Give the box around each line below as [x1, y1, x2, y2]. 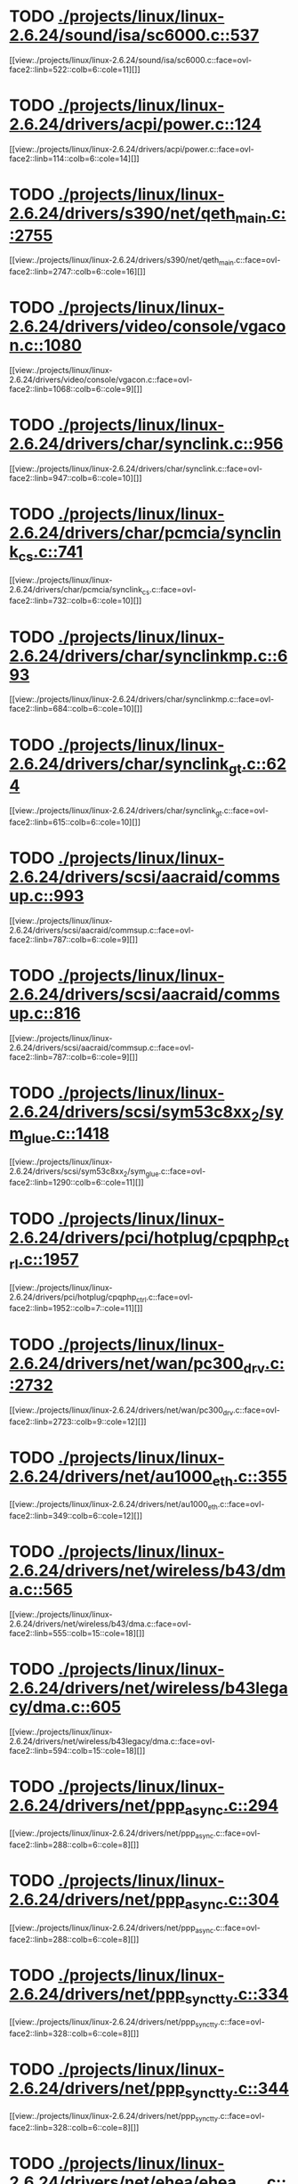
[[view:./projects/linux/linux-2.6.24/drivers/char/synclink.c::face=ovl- [9, 463, 263, 474]
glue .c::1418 [23, 1124, 109, 1146]
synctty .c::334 [184, 1984, 289, 2008]
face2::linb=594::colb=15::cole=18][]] [9, 1745, 146, 1756]
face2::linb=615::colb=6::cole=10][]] [9, 817, 141, 827]
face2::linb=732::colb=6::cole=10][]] [9, 595, 142, 607]
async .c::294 [184, 1796, 278, 1819]
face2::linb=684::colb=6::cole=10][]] [9, 704, 143, 714]
